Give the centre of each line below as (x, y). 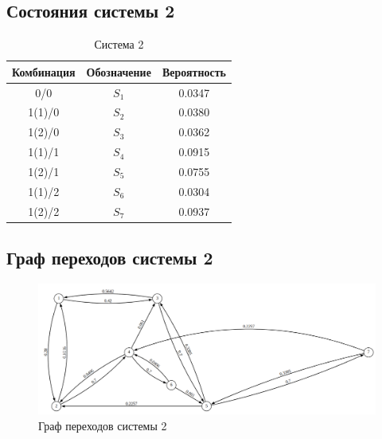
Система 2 (119, 44)
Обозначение (119, 71)
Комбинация (44, 71)
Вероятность (194, 71)
